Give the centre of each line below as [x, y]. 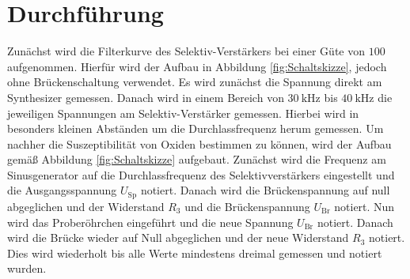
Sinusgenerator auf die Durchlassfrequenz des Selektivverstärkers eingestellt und [201, 174]
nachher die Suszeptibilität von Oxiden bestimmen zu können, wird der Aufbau [199, 143]
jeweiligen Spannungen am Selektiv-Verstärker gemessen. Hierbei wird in [183, 113]
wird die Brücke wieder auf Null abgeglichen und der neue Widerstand [178, 238]
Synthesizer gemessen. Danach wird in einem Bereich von [146, 97]
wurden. [27, 268]
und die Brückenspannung [247, 206]
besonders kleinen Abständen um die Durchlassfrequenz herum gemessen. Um [196, 128]
